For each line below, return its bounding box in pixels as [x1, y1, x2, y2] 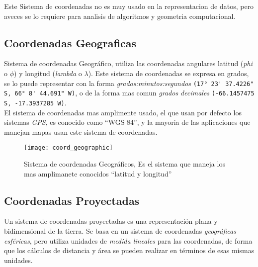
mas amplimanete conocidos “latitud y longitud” [24, 168, 172, 178]
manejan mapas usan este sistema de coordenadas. [4, 126, 158, 137]
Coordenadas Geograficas [4, 35, 136, 50]
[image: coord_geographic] [24, 144, 113, 152]
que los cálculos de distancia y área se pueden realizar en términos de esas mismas [4, 245, 255, 256]
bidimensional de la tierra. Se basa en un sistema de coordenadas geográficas [4, 225, 236, 236]
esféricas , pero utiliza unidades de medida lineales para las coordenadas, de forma [4, 235, 253, 246]
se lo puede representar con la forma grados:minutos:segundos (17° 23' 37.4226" [4, 78, 254, 88]
